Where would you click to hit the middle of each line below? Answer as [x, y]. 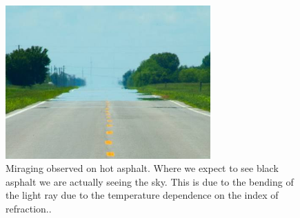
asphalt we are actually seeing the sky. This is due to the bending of [150, 181]
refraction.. [29, 208]
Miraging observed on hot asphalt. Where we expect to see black [142, 168]
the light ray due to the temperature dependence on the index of [142, 195]
